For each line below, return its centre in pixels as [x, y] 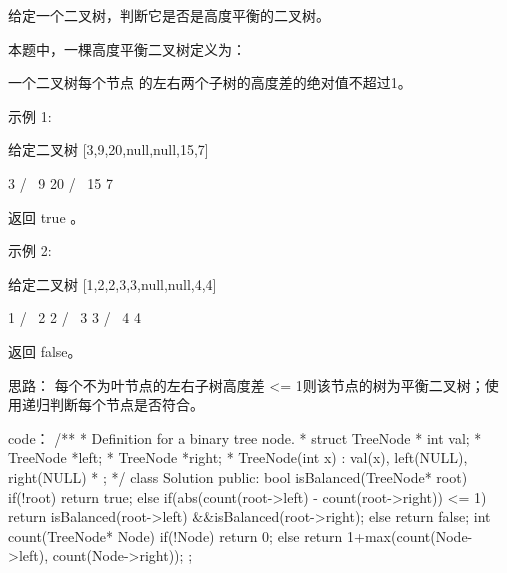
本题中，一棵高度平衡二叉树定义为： [127, 48]
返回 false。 [45, 350]
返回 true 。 [46, 216]
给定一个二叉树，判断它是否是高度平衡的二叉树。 [169, 15]
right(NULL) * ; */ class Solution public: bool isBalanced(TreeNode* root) [238, 476]
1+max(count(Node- [410, 535]
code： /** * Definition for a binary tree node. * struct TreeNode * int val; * [245, 437]
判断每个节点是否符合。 [126, 404]
